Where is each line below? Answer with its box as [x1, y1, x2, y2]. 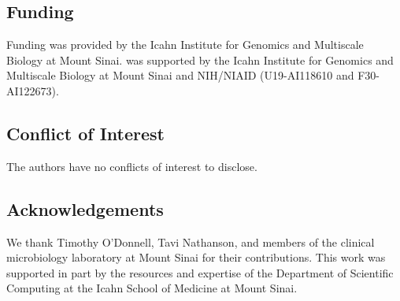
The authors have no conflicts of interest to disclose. [6, 158, 257, 174]
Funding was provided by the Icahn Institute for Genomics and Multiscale [6, 36, 364, 53]
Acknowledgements [6, 196, 164, 221]
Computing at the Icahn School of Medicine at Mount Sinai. [6, 280, 298, 296]
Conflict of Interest [6, 121, 165, 145]
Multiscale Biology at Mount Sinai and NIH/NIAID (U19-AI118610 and [6, 67, 354, 84]
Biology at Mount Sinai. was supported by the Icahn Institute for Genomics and [6, 51, 394, 68]
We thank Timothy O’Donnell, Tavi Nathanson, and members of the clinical [6, 233, 375, 250]
